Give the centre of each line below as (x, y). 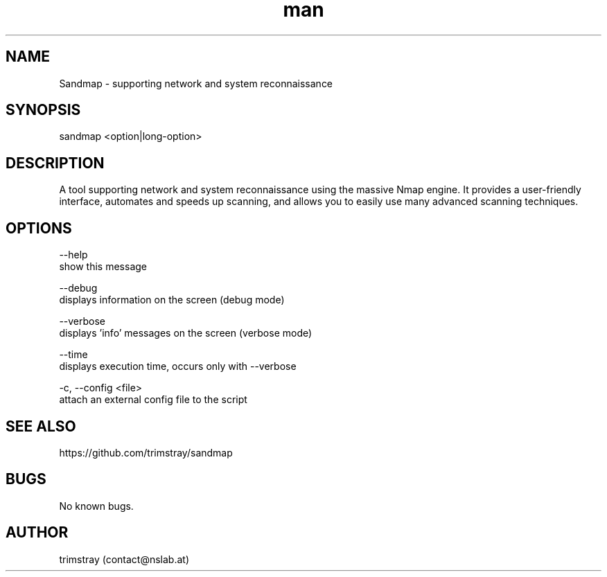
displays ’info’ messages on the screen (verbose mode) (186, 333)
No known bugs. (96, 506)
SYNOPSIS (43, 110)
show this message (103, 267)
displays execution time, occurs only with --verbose (178, 366)
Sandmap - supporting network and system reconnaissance (196, 83)
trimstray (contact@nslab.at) (124, 559)
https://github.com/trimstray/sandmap (146, 452)
